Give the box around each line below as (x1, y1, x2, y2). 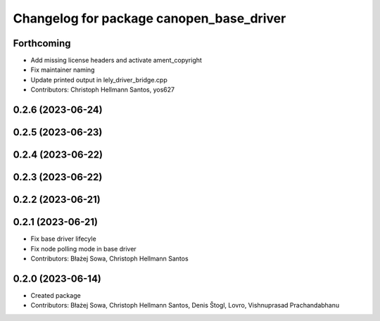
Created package (30, 291, 81, 299)
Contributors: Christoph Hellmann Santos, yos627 (30, 85, 175, 94)
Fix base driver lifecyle (30, 234, 96, 243)
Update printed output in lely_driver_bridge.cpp (30, 75, 168, 84)
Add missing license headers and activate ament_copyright (30, 56, 202, 65)
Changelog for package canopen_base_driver (13, 11, 286, 26)
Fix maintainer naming (30, 65, 95, 74)
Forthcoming (13, 37, 71, 49)
